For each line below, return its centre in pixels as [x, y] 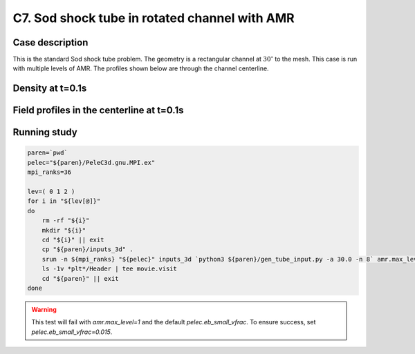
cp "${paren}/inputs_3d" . [88, 249]
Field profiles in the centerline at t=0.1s [98, 110]
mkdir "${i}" [64, 230]
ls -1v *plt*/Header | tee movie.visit [110, 269]
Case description [50, 42]
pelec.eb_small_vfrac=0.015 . [72, 332]
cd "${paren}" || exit [80, 278]
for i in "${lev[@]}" [64, 201]
